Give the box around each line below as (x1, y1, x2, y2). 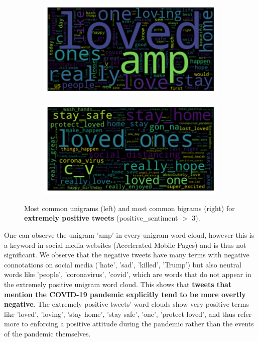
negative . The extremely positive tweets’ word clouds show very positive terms (4, 299, 249, 309)
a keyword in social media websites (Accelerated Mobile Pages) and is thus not (4, 239, 246, 250)
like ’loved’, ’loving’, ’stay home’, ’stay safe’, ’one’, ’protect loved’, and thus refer (4, 308, 252, 319)
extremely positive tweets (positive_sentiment (24, 213, 178, 223)
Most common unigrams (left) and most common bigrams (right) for (24, 202, 235, 213)
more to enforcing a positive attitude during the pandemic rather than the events (4, 318, 254, 329)
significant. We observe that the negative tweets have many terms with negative (4, 249, 249, 260)
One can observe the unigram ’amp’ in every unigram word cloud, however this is (4, 229, 254, 240)
